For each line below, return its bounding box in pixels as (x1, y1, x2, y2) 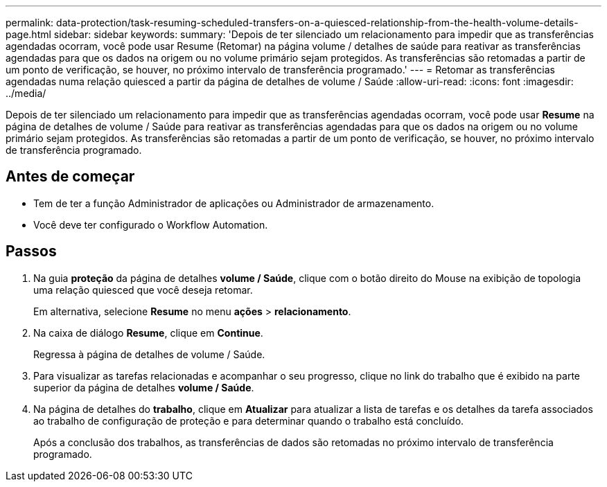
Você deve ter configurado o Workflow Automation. (33, 218, 268, 231)
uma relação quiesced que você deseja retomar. (33, 283, 253, 296)
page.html (6, 28, 51, 40)
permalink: (6, 17, 54, 28)
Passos (6, 242, 57, 260)
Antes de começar (6, 168, 135, 186)
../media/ (6, 87, 46, 99)
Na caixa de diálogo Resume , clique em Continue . (33, 326, 263, 339)
